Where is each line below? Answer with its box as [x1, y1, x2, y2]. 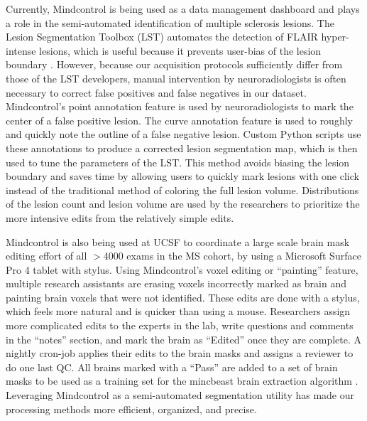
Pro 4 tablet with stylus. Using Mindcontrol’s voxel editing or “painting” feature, [6, 262, 358, 277]
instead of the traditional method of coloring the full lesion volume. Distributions [6, 182, 359, 197]
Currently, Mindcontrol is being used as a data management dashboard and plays [6, 1, 360, 16]
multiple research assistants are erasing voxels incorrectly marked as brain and [6, 276, 347, 291]
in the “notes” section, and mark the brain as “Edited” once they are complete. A [6, 331, 362, 346]
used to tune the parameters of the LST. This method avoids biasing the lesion [6, 154, 350, 169]
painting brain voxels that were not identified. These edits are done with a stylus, [6, 289, 360, 304]
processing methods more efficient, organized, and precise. [6, 401, 257, 416]
